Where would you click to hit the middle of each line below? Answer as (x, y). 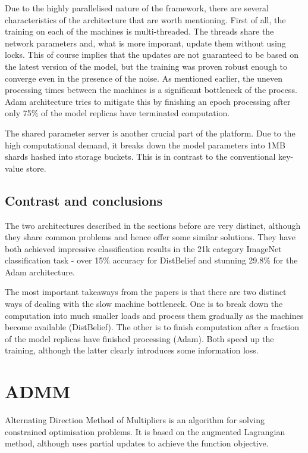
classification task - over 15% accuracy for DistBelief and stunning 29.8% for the (151, 260)
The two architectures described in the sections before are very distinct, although (153, 225)
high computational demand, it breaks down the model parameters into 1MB (145, 145)
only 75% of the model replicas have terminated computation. (117, 113)
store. (36, 168)
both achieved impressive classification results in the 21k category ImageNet (143, 248)
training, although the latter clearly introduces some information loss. (132, 350)
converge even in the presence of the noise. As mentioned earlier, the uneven (144, 78)
